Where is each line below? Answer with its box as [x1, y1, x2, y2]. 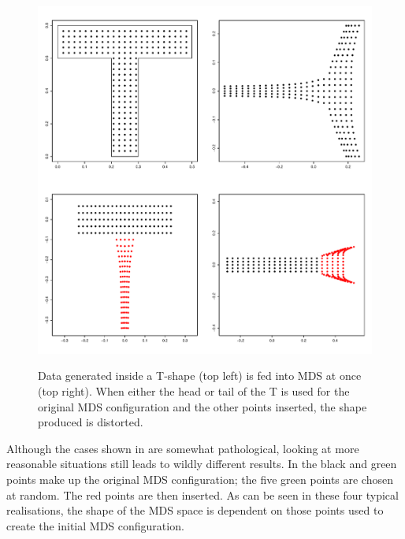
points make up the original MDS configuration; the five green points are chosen [6, 470, 393, 487]
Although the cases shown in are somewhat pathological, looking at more [6, 440, 359, 456]
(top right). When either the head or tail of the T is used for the [38, 382, 350, 399]
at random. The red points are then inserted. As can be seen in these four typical [6, 486, 399, 503]
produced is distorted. [38, 414, 143, 430]
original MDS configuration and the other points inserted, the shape [38, 398, 367, 414]
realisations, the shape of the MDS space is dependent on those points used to [6, 502, 384, 519]
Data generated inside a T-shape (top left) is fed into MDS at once [38, 367, 362, 384]
